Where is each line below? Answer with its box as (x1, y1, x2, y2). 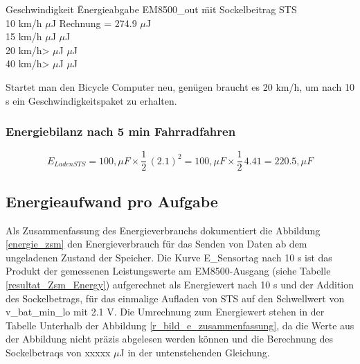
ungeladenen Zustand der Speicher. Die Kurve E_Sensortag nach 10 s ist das (6, 250, 332, 264)
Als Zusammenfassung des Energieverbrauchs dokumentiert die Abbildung (6, 223, 321, 237)
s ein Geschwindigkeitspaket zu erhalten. (6, 93, 177, 107)
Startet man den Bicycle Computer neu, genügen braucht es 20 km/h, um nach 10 (6, 79, 354, 94)
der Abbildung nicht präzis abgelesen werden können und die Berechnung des (6, 331, 334, 346)
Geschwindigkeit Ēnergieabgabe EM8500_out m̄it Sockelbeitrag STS (6, 2, 297, 16)
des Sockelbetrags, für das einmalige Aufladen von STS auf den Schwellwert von (6, 291, 345, 305)
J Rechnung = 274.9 (51, 15, 137, 30)
